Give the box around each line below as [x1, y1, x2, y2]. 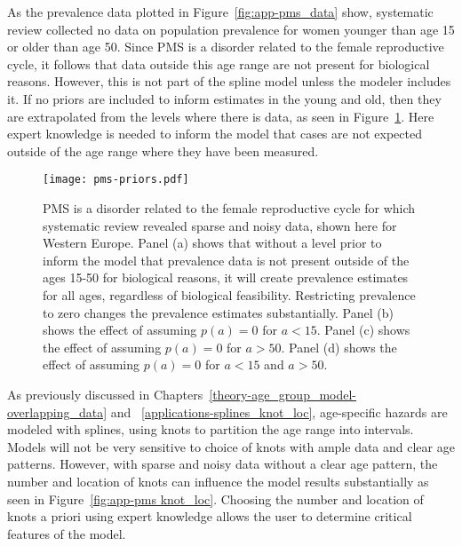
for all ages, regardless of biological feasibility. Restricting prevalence [43, 285, 416, 304]
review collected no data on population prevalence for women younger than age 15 [7, 20, 455, 38]
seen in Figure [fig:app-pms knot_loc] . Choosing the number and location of [7, 489, 424, 508]
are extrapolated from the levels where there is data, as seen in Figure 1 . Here [7, 107, 434, 125]
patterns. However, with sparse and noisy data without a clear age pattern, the [7, 455, 438, 473]
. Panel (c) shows [316, 320, 410, 339]
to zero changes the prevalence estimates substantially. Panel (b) [43, 303, 394, 321]
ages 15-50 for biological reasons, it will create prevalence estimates [43, 268, 409, 287]
